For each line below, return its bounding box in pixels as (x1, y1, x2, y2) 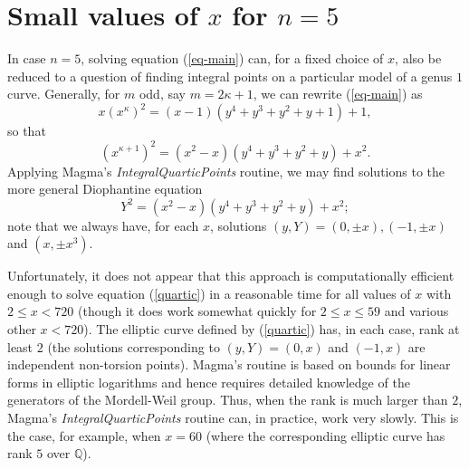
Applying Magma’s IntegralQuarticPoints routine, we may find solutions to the (7, 161, 445, 180)
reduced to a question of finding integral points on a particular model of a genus (7, 66, 453, 85)
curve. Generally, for (7, 84, 120, 103)
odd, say (139, 84, 186, 103)
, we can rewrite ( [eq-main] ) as (253, 84, 423, 103)
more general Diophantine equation (7, 179, 203, 198)
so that (7, 121, 46, 140)
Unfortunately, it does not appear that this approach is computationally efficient (7, 266, 455, 285)
